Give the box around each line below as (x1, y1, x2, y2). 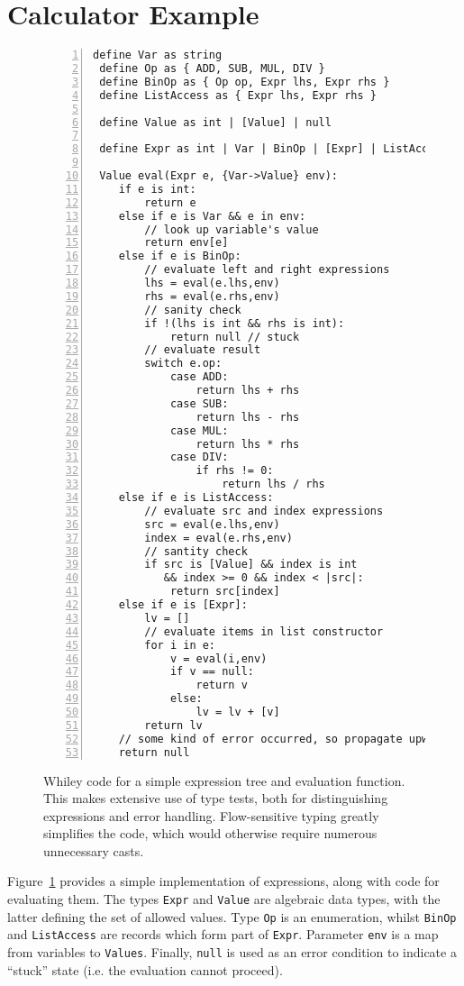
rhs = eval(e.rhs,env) (144, 289, 280, 303)
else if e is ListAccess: (118, 491, 274, 504)
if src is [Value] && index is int (144, 558, 358, 571)
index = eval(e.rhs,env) (144, 531, 293, 544)
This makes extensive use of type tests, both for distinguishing (43, 789, 388, 808)
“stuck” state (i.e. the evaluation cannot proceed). (7, 960, 283, 979)
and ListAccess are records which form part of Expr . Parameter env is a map (7, 925, 439, 944)
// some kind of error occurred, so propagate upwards (118, 732, 454, 745)
